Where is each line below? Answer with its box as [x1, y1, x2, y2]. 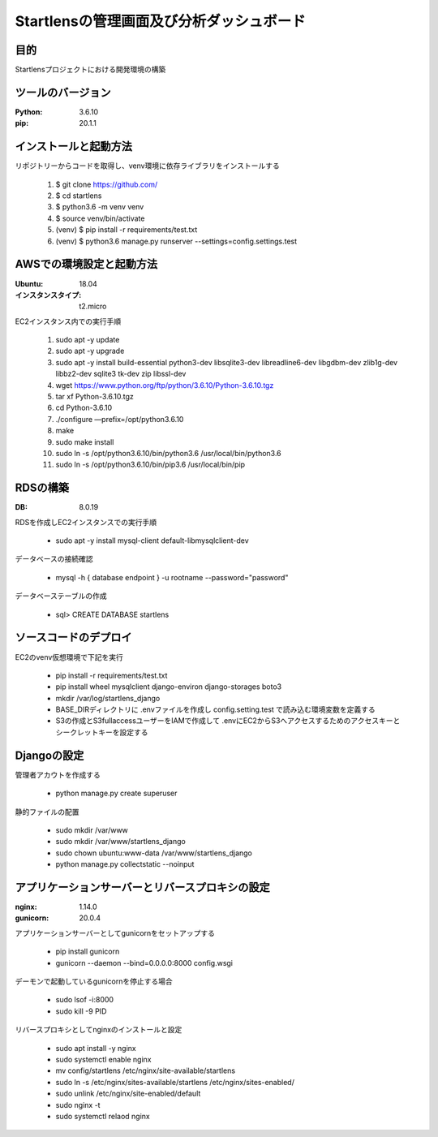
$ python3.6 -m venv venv [55, 202, 144, 212]
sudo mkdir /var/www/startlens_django [55, 837, 186, 846]
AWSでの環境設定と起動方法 [15, 257, 158, 271]
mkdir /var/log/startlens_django [55, 693, 161, 703]
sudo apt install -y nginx [55, 1043, 137, 1053]
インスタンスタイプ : [15, 290, 82, 299]
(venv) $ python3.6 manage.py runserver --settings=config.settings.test [55, 236, 298, 246]
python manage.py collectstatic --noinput [55, 859, 195, 869]
